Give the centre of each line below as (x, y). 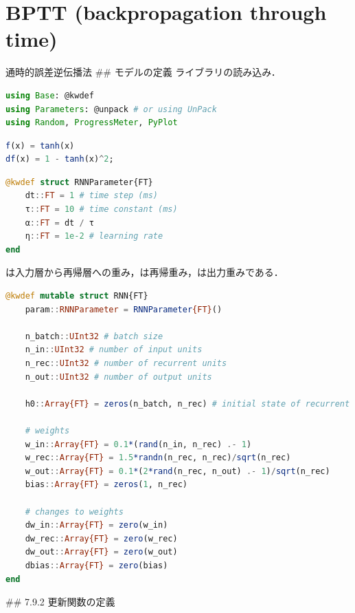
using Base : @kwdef (50, 95)
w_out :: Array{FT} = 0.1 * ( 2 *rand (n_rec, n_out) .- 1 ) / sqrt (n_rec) (177, 471)
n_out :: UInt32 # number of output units (118, 377)
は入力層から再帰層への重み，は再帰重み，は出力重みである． (145, 272)
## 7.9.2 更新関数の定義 (60, 602)
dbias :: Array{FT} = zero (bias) (96, 565)
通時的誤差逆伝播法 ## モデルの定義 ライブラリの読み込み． (143, 72)
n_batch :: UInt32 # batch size (94, 336)
